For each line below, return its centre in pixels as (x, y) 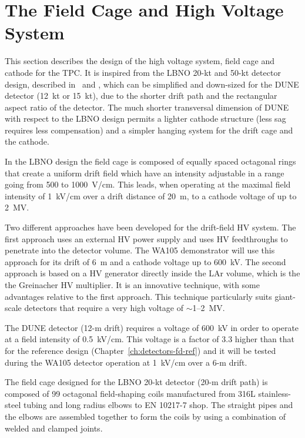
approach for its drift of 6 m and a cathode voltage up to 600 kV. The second (145, 261)
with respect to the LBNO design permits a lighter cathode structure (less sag (145, 118)
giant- (285, 296)
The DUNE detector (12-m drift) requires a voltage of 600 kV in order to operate (152, 327)
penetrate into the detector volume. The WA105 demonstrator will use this (140, 250)
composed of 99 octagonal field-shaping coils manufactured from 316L (130, 393)
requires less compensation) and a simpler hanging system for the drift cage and (149, 130)
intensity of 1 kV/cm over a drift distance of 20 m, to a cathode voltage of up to (151, 195)
